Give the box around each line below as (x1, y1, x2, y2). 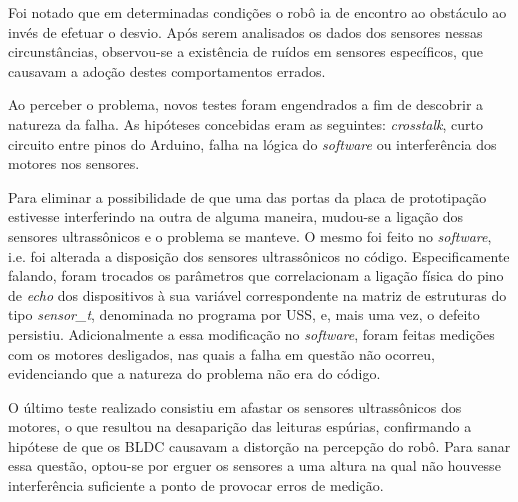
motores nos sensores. (8, 153, 140, 174)
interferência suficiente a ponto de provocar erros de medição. (8, 475, 384, 496)
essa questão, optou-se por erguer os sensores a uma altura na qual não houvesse (8, 455, 501, 476)
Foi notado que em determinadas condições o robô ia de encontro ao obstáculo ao (8, 2, 507, 22)
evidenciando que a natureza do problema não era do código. (8, 363, 381, 384)
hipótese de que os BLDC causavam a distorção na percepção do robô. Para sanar (8, 435, 511, 456)
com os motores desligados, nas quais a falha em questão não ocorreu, (8, 343, 435, 364)
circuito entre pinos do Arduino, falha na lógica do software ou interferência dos (8, 133, 497, 154)
